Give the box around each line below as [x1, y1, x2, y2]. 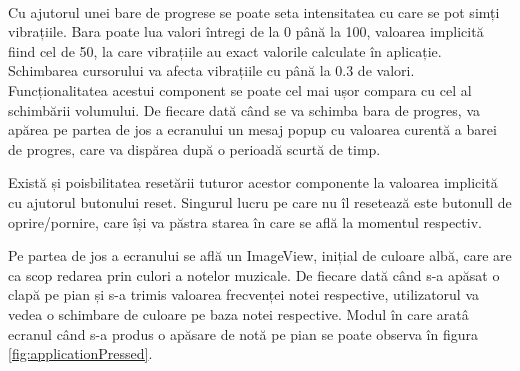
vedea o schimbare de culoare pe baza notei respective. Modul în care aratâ [8, 303, 469, 324]
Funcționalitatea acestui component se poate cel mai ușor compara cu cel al [8, 79, 472, 100]
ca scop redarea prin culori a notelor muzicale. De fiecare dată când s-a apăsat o [8, 264, 500, 285]
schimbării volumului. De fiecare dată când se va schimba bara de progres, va [8, 99, 480, 120]
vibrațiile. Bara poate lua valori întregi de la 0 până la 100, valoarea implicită [8, 21, 484, 42]
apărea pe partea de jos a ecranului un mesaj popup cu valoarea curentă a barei [8, 119, 497, 140]
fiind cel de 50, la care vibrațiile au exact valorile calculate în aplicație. [8, 40, 442, 61]
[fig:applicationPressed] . [8, 343, 153, 364]
